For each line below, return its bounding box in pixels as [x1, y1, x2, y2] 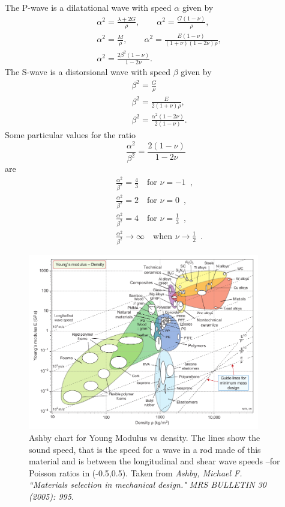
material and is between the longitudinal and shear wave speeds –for [29, 455, 280, 467]
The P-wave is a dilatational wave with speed [5, 1, 172, 13]
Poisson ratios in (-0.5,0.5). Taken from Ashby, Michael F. [29, 466, 242, 479]
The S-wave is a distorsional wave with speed [5, 65, 171, 78]
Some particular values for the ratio [5, 129, 136, 141]
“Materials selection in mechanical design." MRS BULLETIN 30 [29, 478, 266, 491]
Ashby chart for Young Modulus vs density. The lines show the [29, 431, 260, 444]
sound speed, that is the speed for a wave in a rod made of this [29, 443, 261, 455]
